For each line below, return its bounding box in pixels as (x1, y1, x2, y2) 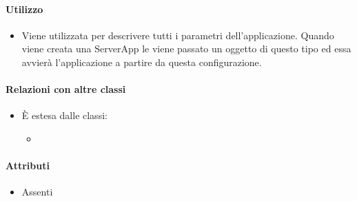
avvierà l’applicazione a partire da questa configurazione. (21, 54, 262, 69)
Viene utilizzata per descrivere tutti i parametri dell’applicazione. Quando (21, 28, 334, 42)
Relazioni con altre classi (6, 82, 126, 96)
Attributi (6, 158, 50, 173)
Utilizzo (6, 1, 43, 16)
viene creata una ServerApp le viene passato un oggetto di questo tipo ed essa (21, 41, 351, 56)
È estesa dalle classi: (21, 108, 108, 123)
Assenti (21, 184, 53, 199)
